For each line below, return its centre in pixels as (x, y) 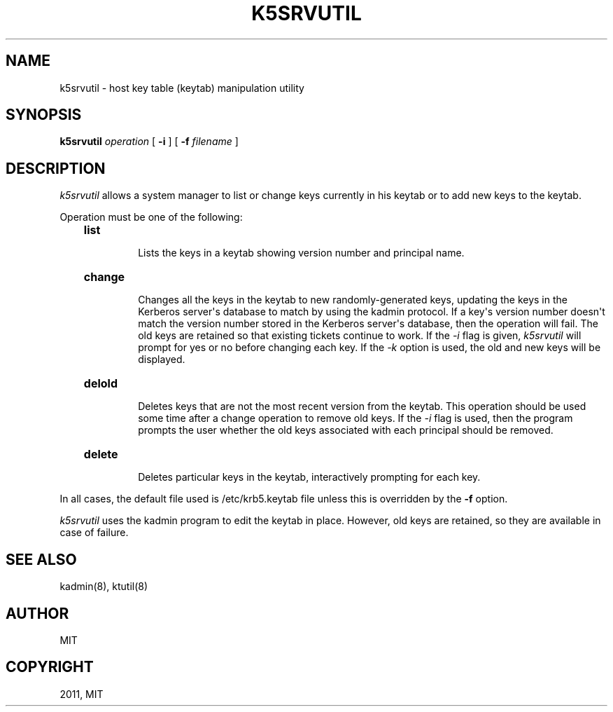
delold (100, 384)
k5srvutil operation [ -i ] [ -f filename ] (149, 142)
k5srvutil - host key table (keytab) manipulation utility (182, 88)
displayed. (162, 360)
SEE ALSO (41, 559)
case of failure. (94, 533)
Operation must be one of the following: (151, 217)
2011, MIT (82, 694)
